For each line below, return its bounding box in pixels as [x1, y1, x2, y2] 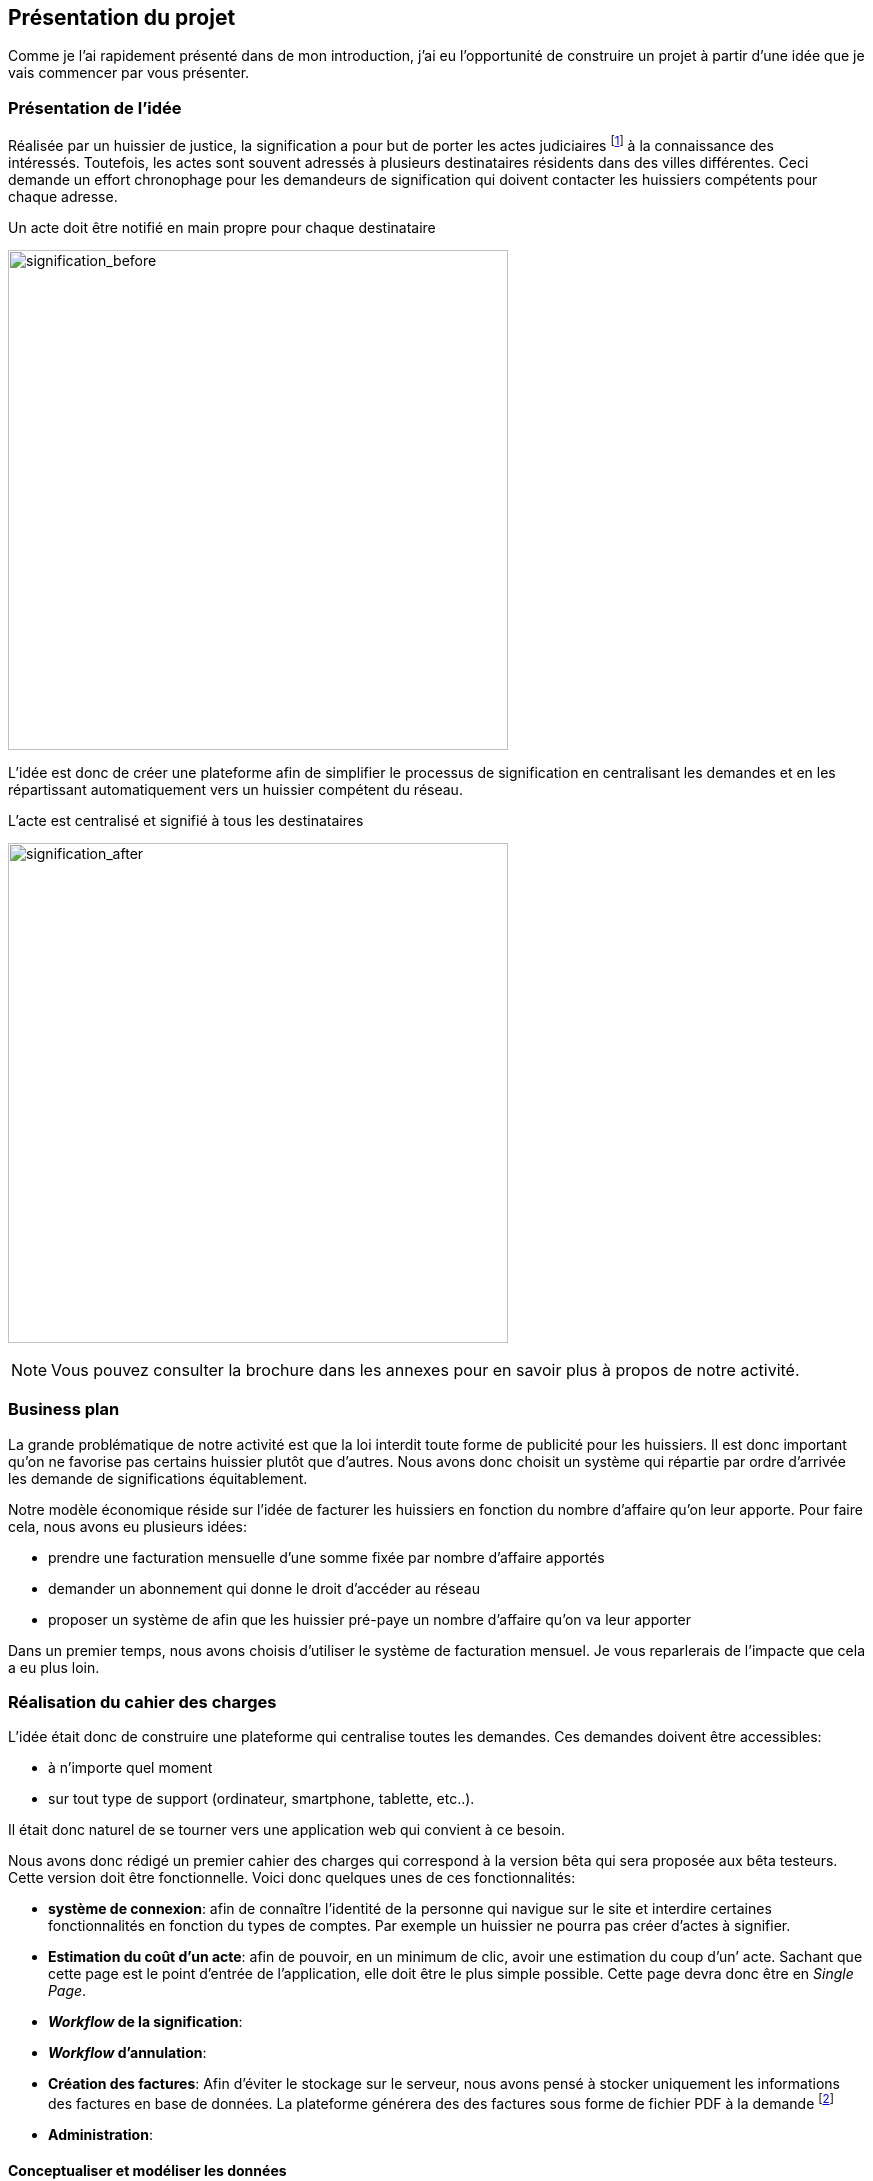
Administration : [48, 2125, 153, 2143]
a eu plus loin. [8, 1658, 100, 1676]
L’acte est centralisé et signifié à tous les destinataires [8, 811, 364, 829]
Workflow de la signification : [48, 2013, 243, 2031]
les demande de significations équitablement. [8, 1469, 308, 1487]
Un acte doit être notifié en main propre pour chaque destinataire [8, 218, 436, 236]
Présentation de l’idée [8, 97, 182, 118]
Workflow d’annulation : [48, 2044, 207, 2062]
